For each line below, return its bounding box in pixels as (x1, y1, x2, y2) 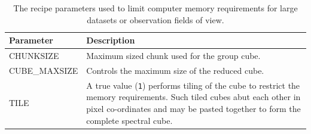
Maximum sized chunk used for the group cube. (86, 49, 261, 62)
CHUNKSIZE (9, 49, 59, 62)
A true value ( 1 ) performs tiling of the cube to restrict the (86, 79, 300, 91)
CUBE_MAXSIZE (9, 64, 78, 76)
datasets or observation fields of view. (87, 13, 224, 26)
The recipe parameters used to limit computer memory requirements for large (13, 2, 298, 14)
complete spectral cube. (86, 114, 173, 126)
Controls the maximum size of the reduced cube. (86, 64, 264, 76)
